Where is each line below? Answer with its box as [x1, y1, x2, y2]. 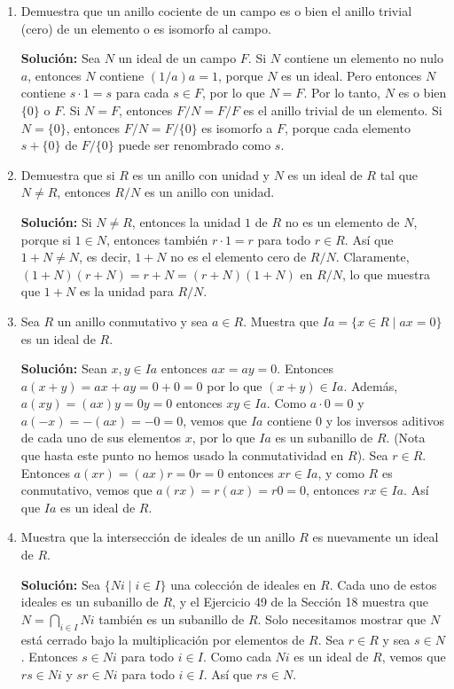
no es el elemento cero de [170, 247, 307, 266]
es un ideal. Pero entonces [281, 66, 422, 84]
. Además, [343, 376, 398, 395]
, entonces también [106, 230, 208, 248]
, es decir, [79, 247, 131, 266]
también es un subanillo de [98, 609, 245, 628]
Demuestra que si [20, 165, 115, 184]
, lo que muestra [342, 264, 430, 283]
